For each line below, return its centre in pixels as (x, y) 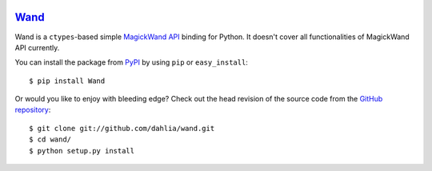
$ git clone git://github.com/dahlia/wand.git (122, 128)
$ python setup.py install (82, 151)
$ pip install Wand (67, 81)
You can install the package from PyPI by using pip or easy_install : (131, 62)
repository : (33, 110)
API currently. (37, 47)
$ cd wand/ (50, 139)
